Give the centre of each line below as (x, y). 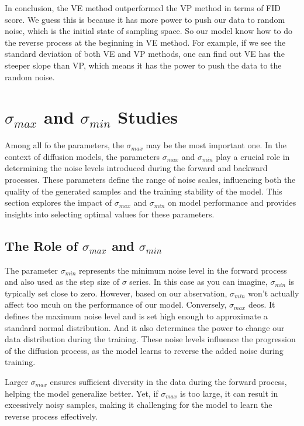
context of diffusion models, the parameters (82, 156)
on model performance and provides (232, 202)
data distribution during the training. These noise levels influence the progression (150, 339)
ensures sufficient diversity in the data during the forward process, (168, 381)
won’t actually (274, 293)
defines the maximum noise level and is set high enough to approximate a (136, 316)
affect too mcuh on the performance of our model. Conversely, (116, 304)
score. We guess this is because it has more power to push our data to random (145, 19)
